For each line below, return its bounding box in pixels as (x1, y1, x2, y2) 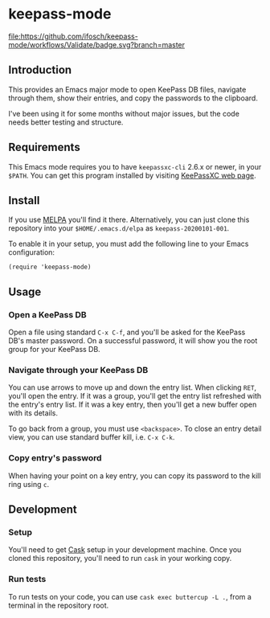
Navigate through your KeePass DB (8, 364, 149, 375)
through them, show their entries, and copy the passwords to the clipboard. (8, 93, 259, 103)
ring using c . (8, 479, 50, 489)
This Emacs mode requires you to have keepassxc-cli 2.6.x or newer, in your (8, 162, 262, 171)
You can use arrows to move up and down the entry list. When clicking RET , (8, 383, 257, 392)
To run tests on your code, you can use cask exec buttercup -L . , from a (8, 591, 252, 601)
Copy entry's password (8, 452, 102, 464)
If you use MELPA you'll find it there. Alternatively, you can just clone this (8, 215, 250, 225)
